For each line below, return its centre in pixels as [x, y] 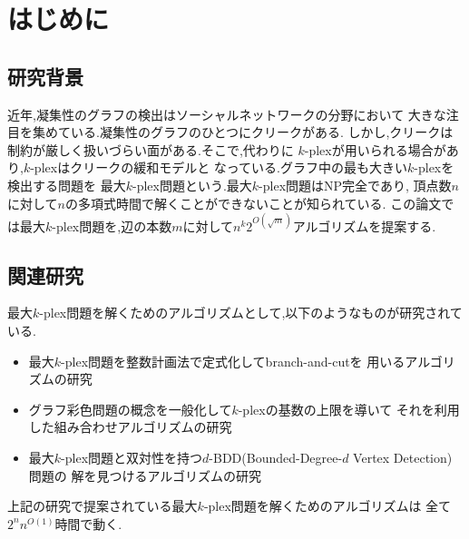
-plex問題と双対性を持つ [132, 457]
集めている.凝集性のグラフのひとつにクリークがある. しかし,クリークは [243, 132]
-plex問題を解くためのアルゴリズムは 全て [327, 506]
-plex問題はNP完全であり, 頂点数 [355, 185]
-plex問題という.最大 [192, 185]
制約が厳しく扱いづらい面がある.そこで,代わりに [151, 149]
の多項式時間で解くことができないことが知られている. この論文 [254, 203]
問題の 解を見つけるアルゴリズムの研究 [145, 475]
